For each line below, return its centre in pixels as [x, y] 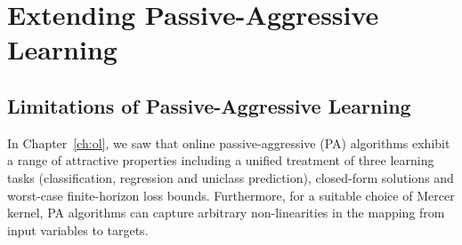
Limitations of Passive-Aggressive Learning [209, 105]
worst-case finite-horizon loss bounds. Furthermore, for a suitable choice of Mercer [231, 195]
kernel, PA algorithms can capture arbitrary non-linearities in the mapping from [226, 213]
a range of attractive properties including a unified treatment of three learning [221, 160]
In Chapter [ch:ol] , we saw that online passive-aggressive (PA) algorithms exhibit [229, 142]
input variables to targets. [78, 229]
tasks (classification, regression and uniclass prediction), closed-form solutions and [231, 177]
